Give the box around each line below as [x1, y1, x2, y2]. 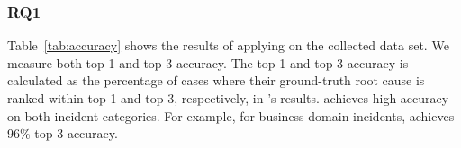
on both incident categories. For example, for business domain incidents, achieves [7, 106, 455, 125]
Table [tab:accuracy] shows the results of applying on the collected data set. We [7, 36, 449, 55]
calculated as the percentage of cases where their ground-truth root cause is [7, 71, 425, 90]
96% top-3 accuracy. [7, 124, 118, 143]
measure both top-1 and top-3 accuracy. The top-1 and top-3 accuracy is [7, 53, 409, 72]
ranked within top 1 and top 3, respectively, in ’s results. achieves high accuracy [7, 89, 449, 107]
